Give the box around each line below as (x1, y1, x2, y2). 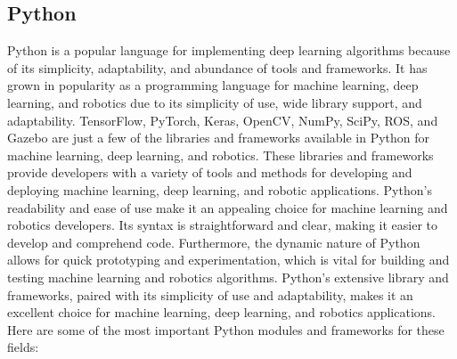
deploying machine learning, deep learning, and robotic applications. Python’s (7, 180, 432, 199)
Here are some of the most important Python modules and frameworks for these (7, 320, 445, 339)
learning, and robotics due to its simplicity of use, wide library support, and (7, 93, 422, 111)
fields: (7, 338, 39, 356)
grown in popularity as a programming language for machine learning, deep (7, 76, 419, 94)
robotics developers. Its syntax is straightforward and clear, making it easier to (7, 216, 438, 234)
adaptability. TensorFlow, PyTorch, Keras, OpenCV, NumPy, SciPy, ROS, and (7, 110, 438, 129)
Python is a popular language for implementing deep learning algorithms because (7, 41, 451, 60)
